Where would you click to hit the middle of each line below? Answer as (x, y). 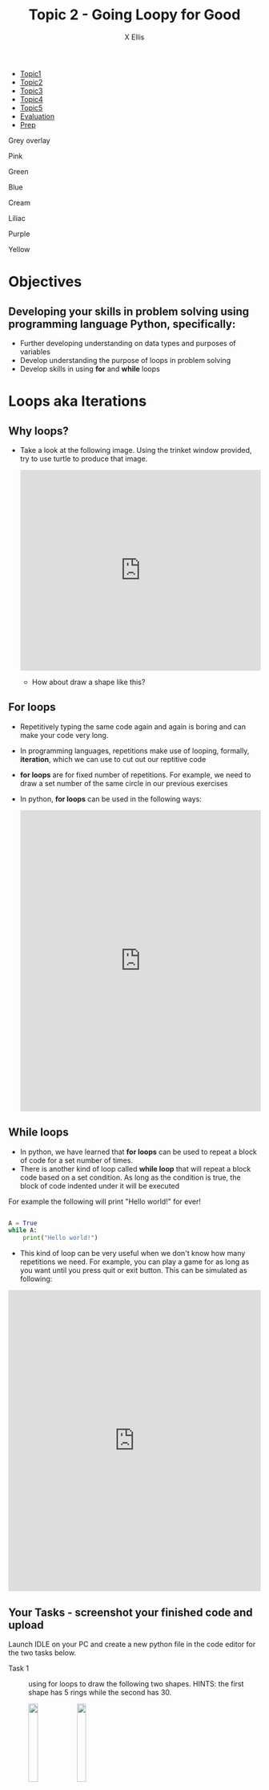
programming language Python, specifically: (122, 324)
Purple (19, 234)
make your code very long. (64, 735)
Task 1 (19, 1668)
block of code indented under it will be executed (100, 1185)
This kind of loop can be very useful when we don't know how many (132, 1254)
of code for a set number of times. (76, 1160)
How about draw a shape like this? (88, 682)
